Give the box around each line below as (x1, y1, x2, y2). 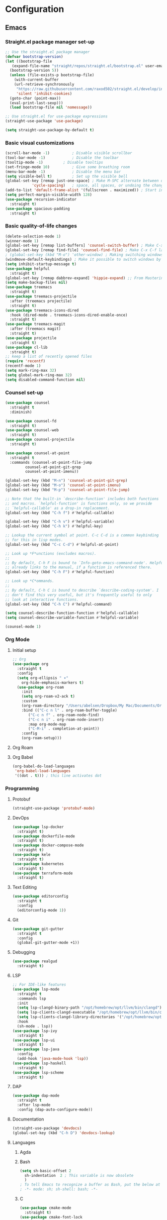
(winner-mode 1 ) (5, 238, 39, 243)
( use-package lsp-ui (12, 1037, 55, 1043)
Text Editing (12, 884, 37, 890)
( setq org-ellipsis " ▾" (17, 675, 69, 680)
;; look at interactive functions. (5, 597, 79, 602)
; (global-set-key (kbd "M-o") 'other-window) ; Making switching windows (5, 252, 164, 257)
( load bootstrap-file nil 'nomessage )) (9, 105, 92, 110)
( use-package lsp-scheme (12, 1070, 64, 1075)
